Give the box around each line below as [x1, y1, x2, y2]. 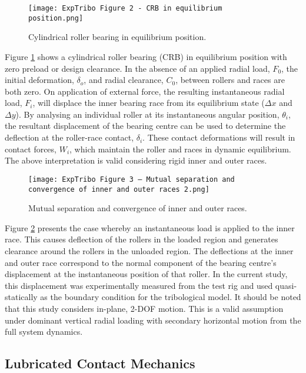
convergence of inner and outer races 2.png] [28, 185, 209, 194]
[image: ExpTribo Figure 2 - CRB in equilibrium [28, 4, 222, 12]
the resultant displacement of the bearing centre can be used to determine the [5, 119, 286, 132]
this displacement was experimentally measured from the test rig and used [5, 279, 273, 291]
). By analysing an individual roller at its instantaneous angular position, [15, 108, 280, 120]
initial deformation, [5, 74, 74, 86]
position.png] [28, 14, 84, 22]
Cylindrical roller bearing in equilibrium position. [28, 31, 207, 43]
